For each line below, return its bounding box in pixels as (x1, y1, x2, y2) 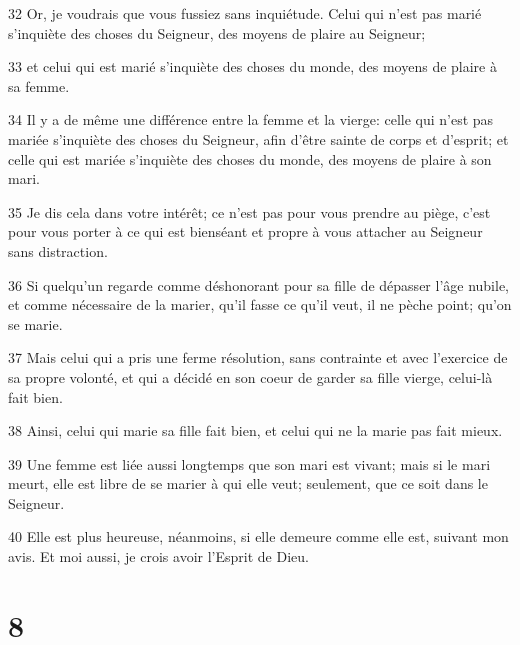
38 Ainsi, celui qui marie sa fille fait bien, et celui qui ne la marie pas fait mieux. (8, 420, 503, 441)
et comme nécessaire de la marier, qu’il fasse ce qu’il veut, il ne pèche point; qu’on (8, 294, 512, 315)
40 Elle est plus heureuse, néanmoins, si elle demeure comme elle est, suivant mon (8, 526, 509, 547)
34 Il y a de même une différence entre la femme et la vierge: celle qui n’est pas (8, 109, 494, 130)
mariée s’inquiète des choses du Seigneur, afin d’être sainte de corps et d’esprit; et (8, 128, 509, 149)
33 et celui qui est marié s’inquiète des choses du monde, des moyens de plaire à (8, 56, 497, 77)
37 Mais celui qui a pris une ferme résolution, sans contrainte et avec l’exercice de (8, 347, 508, 368)
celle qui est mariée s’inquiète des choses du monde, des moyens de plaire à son (8, 148, 492, 169)
